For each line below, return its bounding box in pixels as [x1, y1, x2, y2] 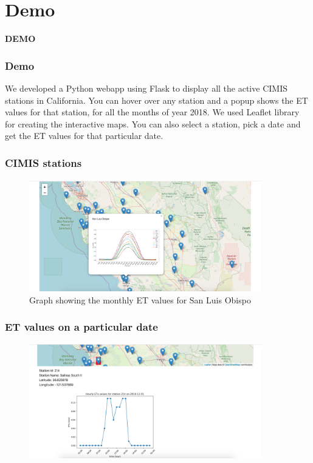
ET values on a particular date [5, 319, 158, 334]
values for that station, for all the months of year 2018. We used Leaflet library [5, 106, 300, 118]
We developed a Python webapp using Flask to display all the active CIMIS [5, 81, 287, 94]
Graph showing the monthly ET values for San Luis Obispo [29, 293, 251, 306]
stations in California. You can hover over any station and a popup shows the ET [5, 93, 308, 106]
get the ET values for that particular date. [5, 129, 163, 142]
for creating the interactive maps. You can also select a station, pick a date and [5, 117, 301, 130]
